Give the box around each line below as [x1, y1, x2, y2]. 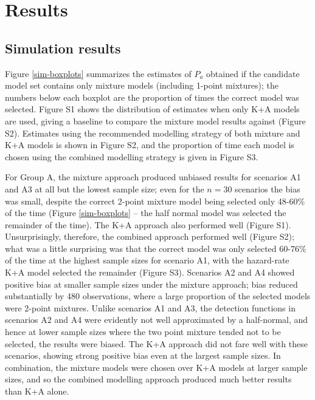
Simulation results [5, 38, 121, 57]
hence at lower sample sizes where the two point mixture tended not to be [5, 325, 281, 338]
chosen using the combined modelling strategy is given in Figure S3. [5, 150, 258, 163]
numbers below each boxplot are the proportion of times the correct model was [5, 90, 299, 103]
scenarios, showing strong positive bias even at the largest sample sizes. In [5, 349, 281, 362]
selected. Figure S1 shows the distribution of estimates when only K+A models [5, 103, 300, 115]
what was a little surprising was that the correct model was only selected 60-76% [5, 242, 306, 254]
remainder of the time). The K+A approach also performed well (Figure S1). [5, 218, 291, 231]
